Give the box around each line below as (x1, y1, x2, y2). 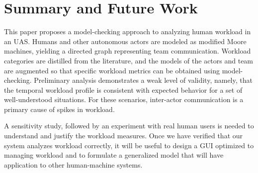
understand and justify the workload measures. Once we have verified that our (4, 130, 243, 141)
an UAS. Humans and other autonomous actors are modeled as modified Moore (4, 36, 247, 46)
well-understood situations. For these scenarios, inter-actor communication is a (4, 94, 244, 105)
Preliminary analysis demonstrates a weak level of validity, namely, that (34, 75, 253, 85)
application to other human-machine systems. (4, 159, 143, 170)
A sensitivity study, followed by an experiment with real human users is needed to (4, 120, 254, 131)
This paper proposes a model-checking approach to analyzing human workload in (4, 26, 251, 37)
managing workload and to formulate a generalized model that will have (4, 150, 224, 160)
